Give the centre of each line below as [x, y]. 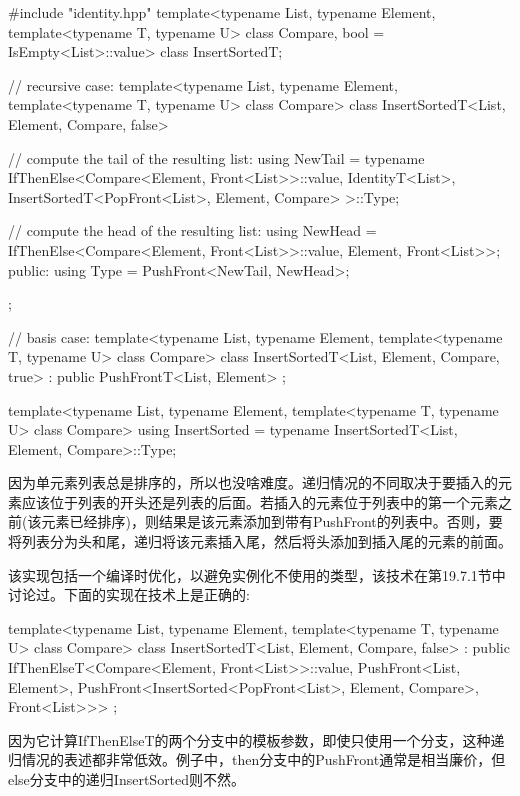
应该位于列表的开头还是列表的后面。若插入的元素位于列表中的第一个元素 [259, 501]
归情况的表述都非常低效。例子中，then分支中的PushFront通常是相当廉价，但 [257, 759]
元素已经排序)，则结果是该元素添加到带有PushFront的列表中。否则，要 [272, 521]
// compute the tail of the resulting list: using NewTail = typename [216, 157]
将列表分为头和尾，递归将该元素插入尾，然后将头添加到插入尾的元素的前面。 [260, 541]
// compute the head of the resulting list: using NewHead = [192, 230]
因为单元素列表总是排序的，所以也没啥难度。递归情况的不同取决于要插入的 [253, 482]
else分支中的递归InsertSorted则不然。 [127, 779]
